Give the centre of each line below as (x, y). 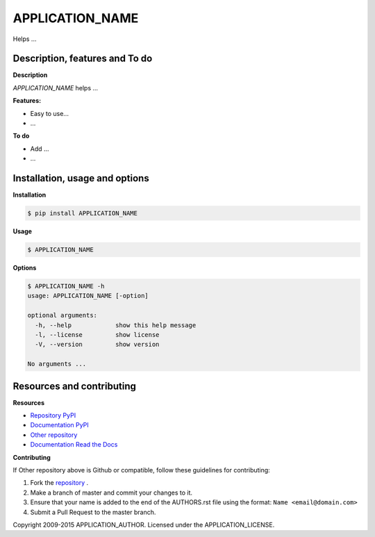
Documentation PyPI (60, 425)
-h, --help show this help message (116, 325)
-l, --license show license (97, 334)
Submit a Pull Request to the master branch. (93, 512)
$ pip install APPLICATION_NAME (83, 213)
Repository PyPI (53, 415)
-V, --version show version (97, 345)
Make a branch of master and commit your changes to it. (111, 493)
